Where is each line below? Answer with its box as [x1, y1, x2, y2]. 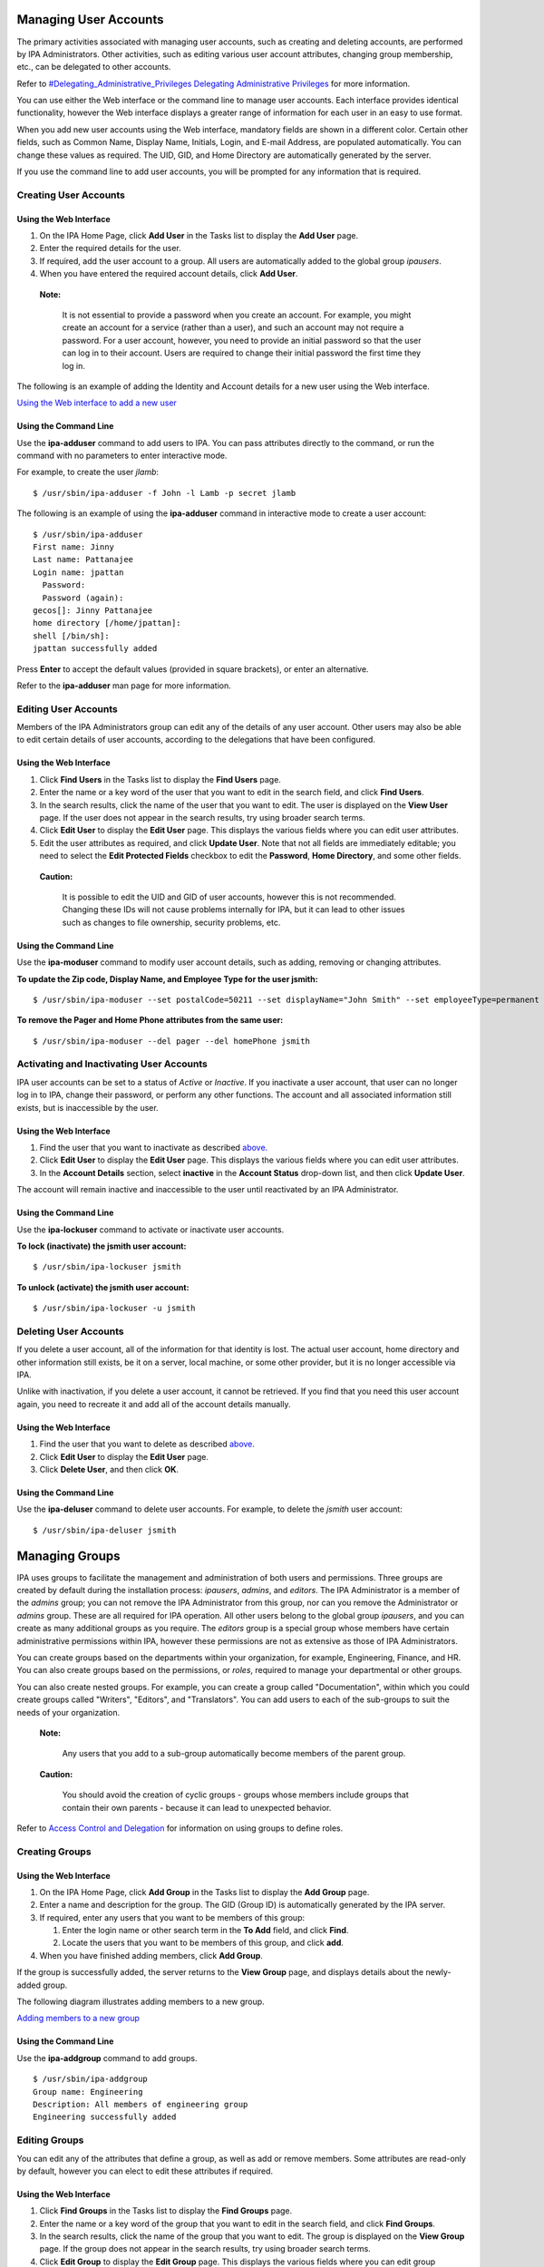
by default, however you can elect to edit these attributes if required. [16, 2165, 274, 2176]
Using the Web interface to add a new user [16, 397, 177, 408]
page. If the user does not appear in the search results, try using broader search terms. [39, 812, 366, 823]
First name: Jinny [33, 542, 115, 552]
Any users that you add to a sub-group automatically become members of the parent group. [62, 1748, 406, 1759]
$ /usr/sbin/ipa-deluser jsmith [33, 1524, 177, 1535]
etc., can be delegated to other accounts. [16, 62, 171, 73]
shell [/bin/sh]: [33, 630, 110, 641]
